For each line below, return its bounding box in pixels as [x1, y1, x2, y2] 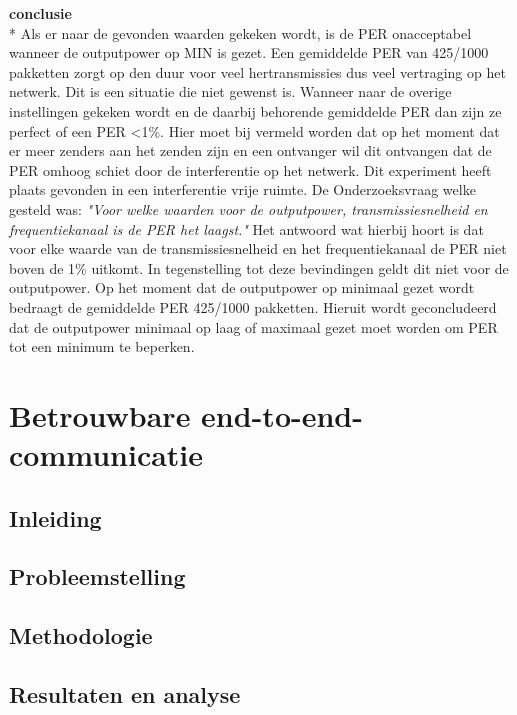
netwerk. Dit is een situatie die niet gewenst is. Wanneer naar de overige [9, 81, 452, 102]
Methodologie [9, 620, 153, 651]
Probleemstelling [9, 561, 186, 592]
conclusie [9, 3, 72, 23]
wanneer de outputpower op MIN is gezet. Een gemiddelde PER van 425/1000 [9, 42, 489, 63]
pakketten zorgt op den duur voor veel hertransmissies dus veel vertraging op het [9, 61, 506, 82]
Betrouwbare [9, 394, 191, 435]
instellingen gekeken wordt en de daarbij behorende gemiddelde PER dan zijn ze [9, 100, 502, 121]
